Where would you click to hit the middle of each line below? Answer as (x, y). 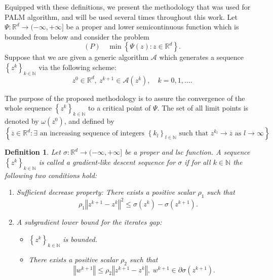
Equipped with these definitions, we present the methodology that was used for (128, 7)
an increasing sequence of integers (92, 134)
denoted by (22, 121)
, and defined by (89, 121)
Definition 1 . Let (33, 152)
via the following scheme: (77, 67)
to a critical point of (120, 108)
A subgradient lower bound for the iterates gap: (89, 222)
